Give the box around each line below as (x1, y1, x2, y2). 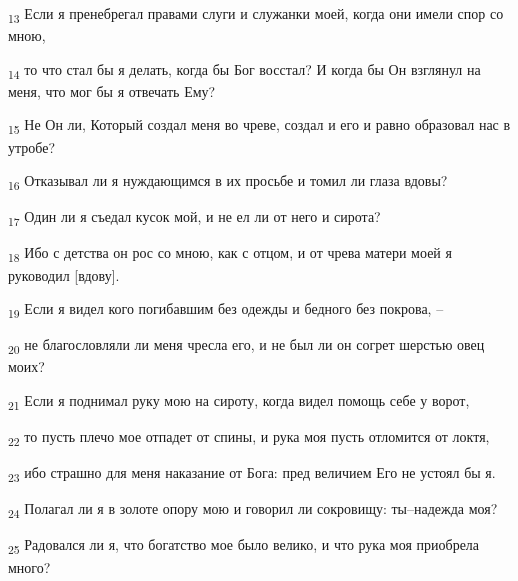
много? (8, 556, 51, 577)
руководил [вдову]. (8, 264, 120, 285)
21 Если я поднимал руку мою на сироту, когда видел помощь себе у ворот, (8, 389, 470, 413)
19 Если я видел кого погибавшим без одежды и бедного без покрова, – (8, 298, 444, 321)
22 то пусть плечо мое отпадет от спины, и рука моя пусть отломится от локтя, (8, 426, 490, 449)
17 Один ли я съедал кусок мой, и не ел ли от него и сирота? (8, 206, 381, 230)
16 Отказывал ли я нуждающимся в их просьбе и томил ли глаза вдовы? (8, 170, 448, 193)
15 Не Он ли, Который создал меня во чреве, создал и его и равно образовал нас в (8, 114, 511, 138)
